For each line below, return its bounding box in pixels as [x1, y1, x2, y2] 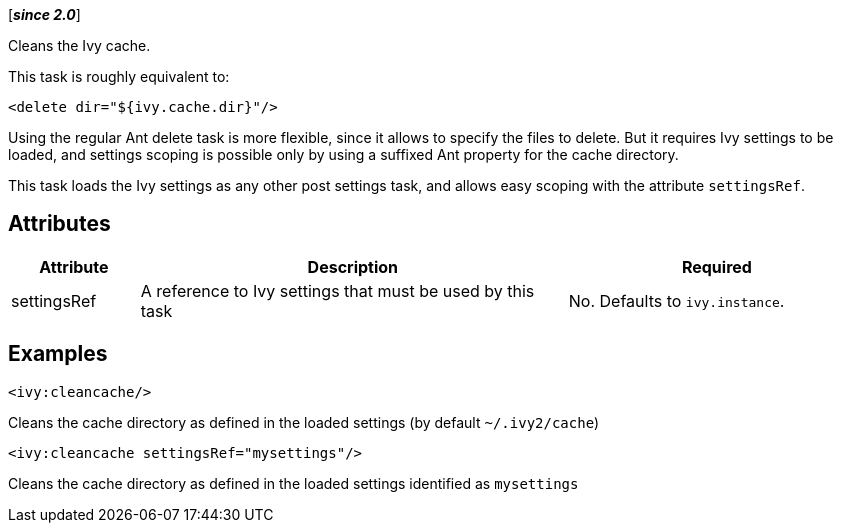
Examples [8, 341, 108, 367]
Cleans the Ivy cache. [8, 37, 151, 54]
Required [681, 256, 752, 277]
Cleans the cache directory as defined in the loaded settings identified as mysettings [8, 474, 579, 492]
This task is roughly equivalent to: [8, 68, 230, 85]
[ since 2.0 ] [8, 6, 81, 23]
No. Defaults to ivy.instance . [568, 290, 785, 311]
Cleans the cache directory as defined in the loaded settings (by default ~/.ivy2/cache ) [8, 413, 600, 431]
